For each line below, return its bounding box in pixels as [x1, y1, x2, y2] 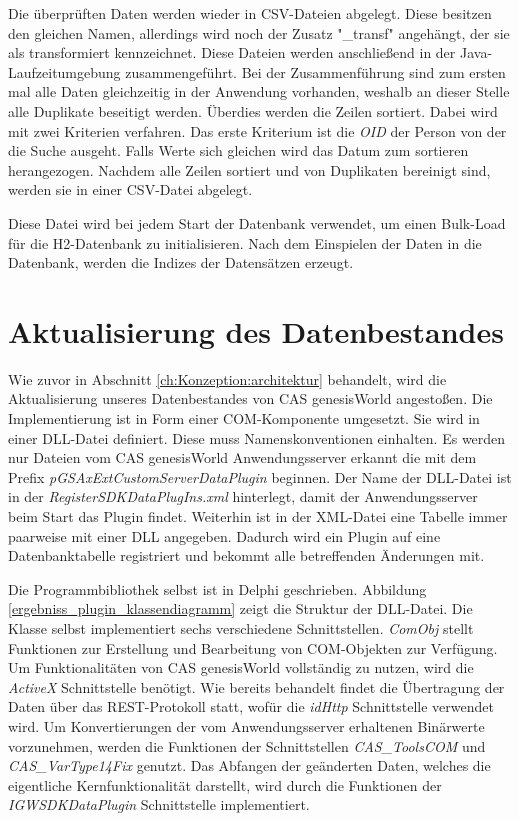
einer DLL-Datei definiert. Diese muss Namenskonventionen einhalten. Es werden [8, 427, 506, 448]
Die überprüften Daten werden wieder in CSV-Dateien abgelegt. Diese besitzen [8, 3, 492, 23]
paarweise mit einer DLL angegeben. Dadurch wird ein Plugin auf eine [8, 525, 441, 546]
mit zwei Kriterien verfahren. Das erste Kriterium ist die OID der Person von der [8, 120, 507, 141]
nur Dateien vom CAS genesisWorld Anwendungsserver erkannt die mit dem [8, 447, 477, 468]
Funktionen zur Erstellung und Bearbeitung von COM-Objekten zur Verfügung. [8, 637, 498, 658]
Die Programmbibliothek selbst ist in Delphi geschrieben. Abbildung [8, 578, 427, 599]
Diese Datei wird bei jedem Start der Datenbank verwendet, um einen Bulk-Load [8, 212, 506, 233]
